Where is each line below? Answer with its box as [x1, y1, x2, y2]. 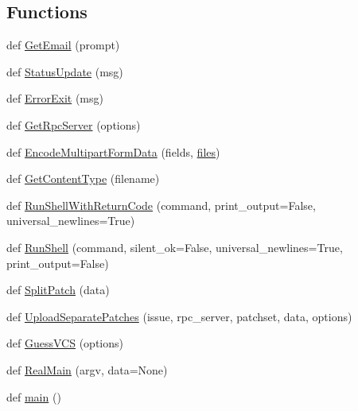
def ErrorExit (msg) [6, 90, 103, 107]
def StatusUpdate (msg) [6, 63, 123, 79]
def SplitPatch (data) [6, 281, 110, 298]
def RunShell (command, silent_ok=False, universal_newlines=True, [6, 238, 343, 255]
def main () [6, 388, 61, 405]
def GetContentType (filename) [6, 170, 160, 187]
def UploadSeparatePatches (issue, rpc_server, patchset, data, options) [6, 308, 352, 324]
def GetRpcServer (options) [6, 116, 141, 133]
